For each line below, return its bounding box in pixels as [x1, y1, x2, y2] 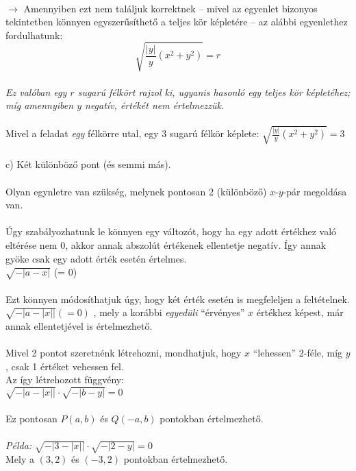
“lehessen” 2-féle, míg [253, 346, 343, 360]
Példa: [5, 438, 32, 452]
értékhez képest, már [256, 305, 344, 319]
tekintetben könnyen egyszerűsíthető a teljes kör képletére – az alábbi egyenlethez [5, 14, 348, 29]
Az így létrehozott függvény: [5, 372, 125, 387]
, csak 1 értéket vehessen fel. [5, 359, 124, 373]
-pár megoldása [283, 184, 347, 198]
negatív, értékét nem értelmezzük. [85, 98, 225, 112]
